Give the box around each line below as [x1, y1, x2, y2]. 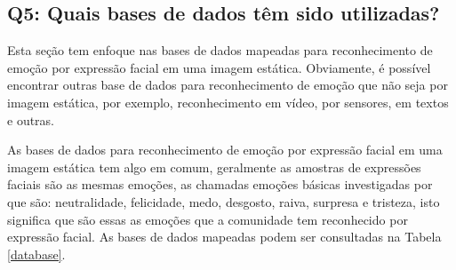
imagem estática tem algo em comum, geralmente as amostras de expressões [7, 157, 421, 176]
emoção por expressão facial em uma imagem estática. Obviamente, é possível [7, 58, 431, 76]
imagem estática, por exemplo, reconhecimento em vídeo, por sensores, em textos [7, 92, 449, 111]
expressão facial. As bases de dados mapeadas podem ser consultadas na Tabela [7, 227, 442, 246]
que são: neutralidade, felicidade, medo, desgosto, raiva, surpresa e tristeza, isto [7, 192, 440, 210]
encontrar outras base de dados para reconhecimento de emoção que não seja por [7, 75, 448, 94]
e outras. [7, 110, 55, 129]
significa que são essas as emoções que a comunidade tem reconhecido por [7, 210, 408, 228]
